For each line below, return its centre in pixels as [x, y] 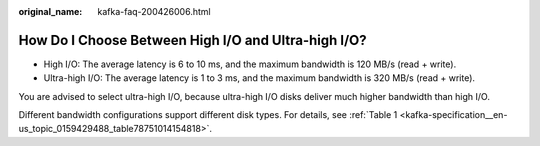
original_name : [50, 11]
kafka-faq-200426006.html [154, 11]
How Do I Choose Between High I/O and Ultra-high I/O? [192, 40]
